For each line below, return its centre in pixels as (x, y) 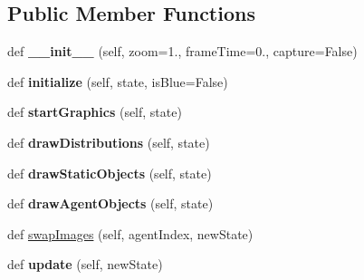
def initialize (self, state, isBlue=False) (118, 81)
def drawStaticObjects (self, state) (110, 173)
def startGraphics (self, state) (95, 112)
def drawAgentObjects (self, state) (110, 203)
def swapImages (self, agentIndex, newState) (130, 233)
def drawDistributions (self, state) (109, 142)
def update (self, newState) (85, 264)
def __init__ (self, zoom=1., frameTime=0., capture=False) (182, 51)
